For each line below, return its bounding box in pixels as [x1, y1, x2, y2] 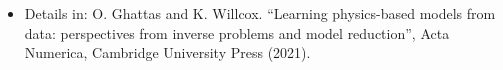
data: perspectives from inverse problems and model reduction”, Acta [24, 22, 450, 43]
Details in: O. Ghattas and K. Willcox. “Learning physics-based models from [24, 3, 496, 23]
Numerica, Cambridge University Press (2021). [24, 42, 311, 63]
